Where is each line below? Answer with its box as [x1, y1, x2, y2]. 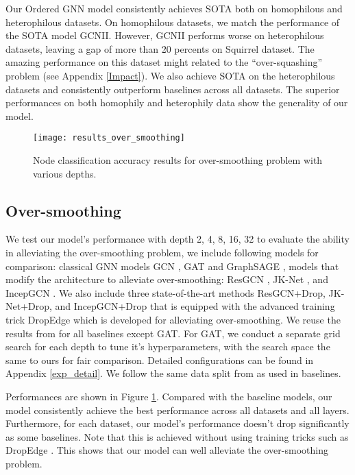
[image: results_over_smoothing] [33, 133, 185, 143]
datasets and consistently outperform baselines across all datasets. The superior [5, 82, 340, 96]
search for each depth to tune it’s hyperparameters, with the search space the [5, 339, 330, 354]
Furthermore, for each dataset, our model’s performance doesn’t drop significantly [5, 416, 350, 430]
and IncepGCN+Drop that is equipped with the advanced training [55, 299, 335, 313]
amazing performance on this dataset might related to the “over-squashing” [5, 55, 323, 69]
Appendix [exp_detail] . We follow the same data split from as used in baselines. [5, 366, 341, 380]
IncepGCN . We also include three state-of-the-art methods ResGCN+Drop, [5, 285, 326, 300]
